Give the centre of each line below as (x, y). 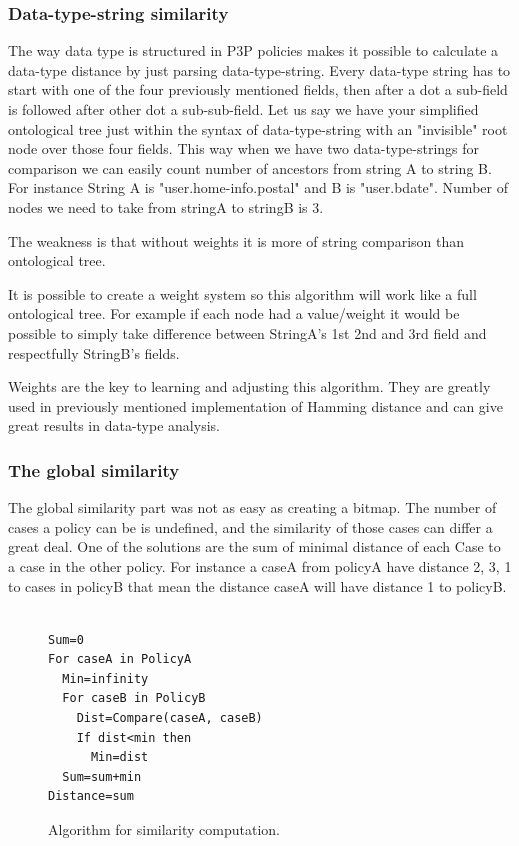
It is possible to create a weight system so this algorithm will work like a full (242, 293)
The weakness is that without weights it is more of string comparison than (236, 240)
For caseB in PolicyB (134, 698)
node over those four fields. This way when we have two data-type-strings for (244, 148)
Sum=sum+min (102, 776)
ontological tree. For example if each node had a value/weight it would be (234, 313)
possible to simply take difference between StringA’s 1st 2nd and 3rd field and (247, 332)
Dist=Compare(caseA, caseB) (169, 718)
